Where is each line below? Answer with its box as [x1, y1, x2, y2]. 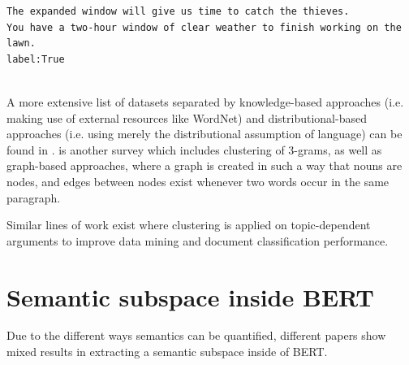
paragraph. [6, 189, 61, 206]
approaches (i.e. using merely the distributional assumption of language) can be [6, 125, 403, 142]
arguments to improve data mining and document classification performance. [6, 232, 389, 249]
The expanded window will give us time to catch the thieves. [6, 6, 350, 17]
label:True [6, 53, 65, 65]
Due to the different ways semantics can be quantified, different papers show [6, 327, 386, 344]
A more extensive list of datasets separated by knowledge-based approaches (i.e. [6, 93, 404, 110]
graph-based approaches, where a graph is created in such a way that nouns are [6, 157, 403, 174]
